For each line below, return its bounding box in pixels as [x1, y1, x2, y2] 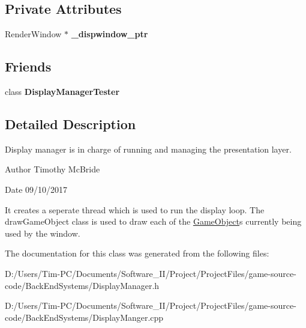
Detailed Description [5, 114, 136, 133]
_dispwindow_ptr [71, 28, 148, 40]
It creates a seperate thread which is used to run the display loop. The [5, 203, 265, 216]
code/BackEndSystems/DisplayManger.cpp [5, 311, 164, 323]
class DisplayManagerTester [5, 85, 120, 97]
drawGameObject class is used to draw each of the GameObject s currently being [5, 215, 302, 228]
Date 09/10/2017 [5, 183, 68, 195]
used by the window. [5, 226, 80, 239]
